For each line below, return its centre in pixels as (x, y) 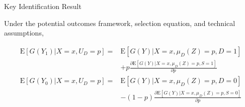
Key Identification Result (43, 6)
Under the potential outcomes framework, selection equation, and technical (120, 23)
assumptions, (24, 33)
